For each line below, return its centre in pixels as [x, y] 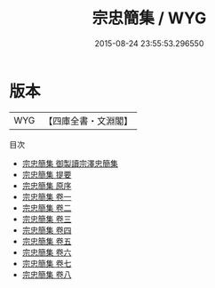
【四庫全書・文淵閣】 [88, 121]
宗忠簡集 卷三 [47, 219]
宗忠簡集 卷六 [47, 252]
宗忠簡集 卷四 [47, 230]
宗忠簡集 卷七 [47, 263]
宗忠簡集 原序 [47, 185]
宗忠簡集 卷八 [47, 274]
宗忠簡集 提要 [47, 174]
